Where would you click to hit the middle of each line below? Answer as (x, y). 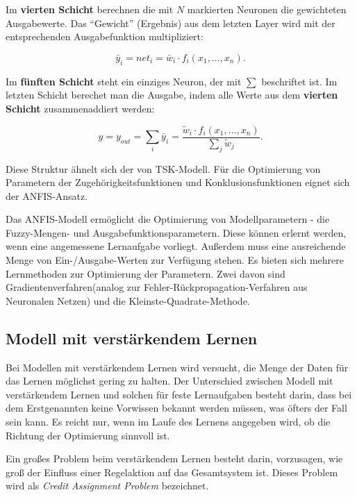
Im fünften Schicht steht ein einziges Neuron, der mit (124, 81)
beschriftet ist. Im (299, 81)
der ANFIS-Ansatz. (47, 195)
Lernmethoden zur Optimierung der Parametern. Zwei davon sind (146, 273)
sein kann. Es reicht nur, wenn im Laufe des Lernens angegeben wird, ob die (168, 422)
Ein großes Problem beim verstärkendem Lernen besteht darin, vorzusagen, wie (174, 458)
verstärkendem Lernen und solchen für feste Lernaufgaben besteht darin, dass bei (179, 394)
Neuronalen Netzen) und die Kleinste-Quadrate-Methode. (128, 300)
